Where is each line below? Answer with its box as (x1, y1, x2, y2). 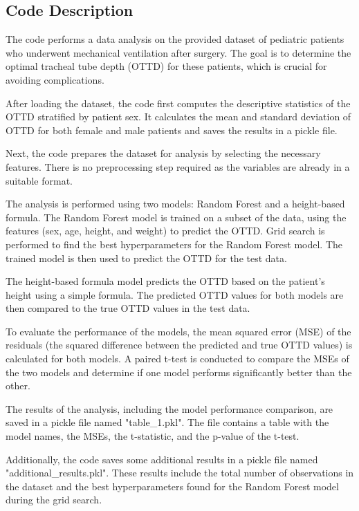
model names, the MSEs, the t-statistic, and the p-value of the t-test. (6, 429, 300, 443)
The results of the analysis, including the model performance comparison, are (6, 401, 333, 416)
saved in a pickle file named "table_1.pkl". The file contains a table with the (6, 415, 329, 429)
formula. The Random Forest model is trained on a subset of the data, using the (6, 210, 347, 224)
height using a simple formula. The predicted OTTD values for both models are (6, 287, 344, 301)
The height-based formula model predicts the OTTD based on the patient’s (6, 274, 325, 288)
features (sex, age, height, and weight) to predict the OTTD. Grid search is (6, 223, 325, 238)
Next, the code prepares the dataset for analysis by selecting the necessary (6, 146, 321, 160)
